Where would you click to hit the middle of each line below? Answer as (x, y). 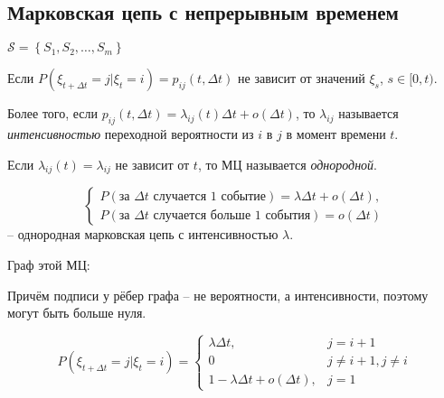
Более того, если (53, 113)
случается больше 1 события (232, 215)
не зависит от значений (302, 78)
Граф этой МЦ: (49, 264)
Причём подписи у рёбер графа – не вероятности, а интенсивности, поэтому (218, 295)
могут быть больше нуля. (77, 313)
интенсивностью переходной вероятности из (131, 134)
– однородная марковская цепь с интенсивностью (143, 234)
